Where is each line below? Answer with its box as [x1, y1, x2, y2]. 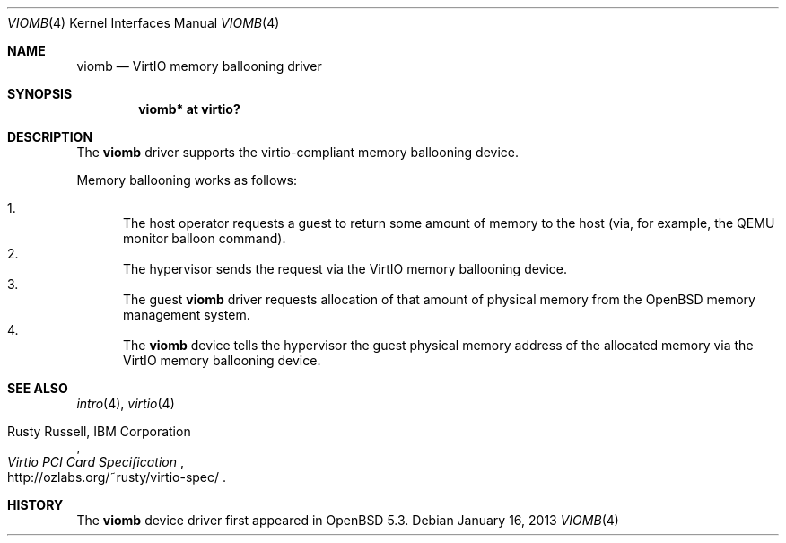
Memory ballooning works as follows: [76, 172, 298, 188]
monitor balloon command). [123, 231, 286, 246]
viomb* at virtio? [138, 101, 240, 117]
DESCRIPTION [7, 129, 93, 145]
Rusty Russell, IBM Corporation [7, 424, 191, 439]
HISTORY [7, 497, 64, 512]
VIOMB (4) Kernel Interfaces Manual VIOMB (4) [7, 15, 280, 31]
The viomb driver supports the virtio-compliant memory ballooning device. [76, 145, 520, 160]
